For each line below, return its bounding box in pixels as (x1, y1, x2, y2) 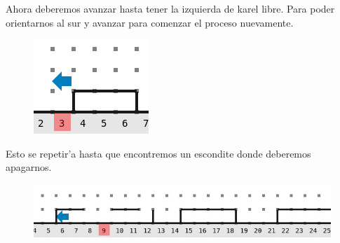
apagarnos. (6, 160, 52, 174)
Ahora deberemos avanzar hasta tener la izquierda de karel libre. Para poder (6, 1, 335, 15)
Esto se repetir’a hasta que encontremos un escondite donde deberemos (6, 146, 311, 160)
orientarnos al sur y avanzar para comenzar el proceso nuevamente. (6, 15, 294, 29)
